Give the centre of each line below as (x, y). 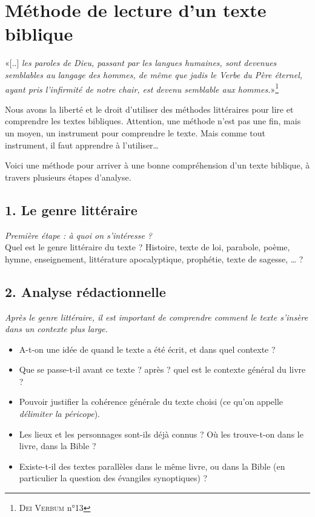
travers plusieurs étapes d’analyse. (68, 177)
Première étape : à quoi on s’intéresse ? (78, 235)
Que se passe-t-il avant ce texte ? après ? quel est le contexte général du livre (162, 369)
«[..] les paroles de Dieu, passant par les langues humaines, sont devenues (141, 63)
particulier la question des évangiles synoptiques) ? (113, 478)
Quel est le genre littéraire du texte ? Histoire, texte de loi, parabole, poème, (148, 247)
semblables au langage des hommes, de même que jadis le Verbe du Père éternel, (154, 74)
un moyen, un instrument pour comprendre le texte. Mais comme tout (135, 132)
